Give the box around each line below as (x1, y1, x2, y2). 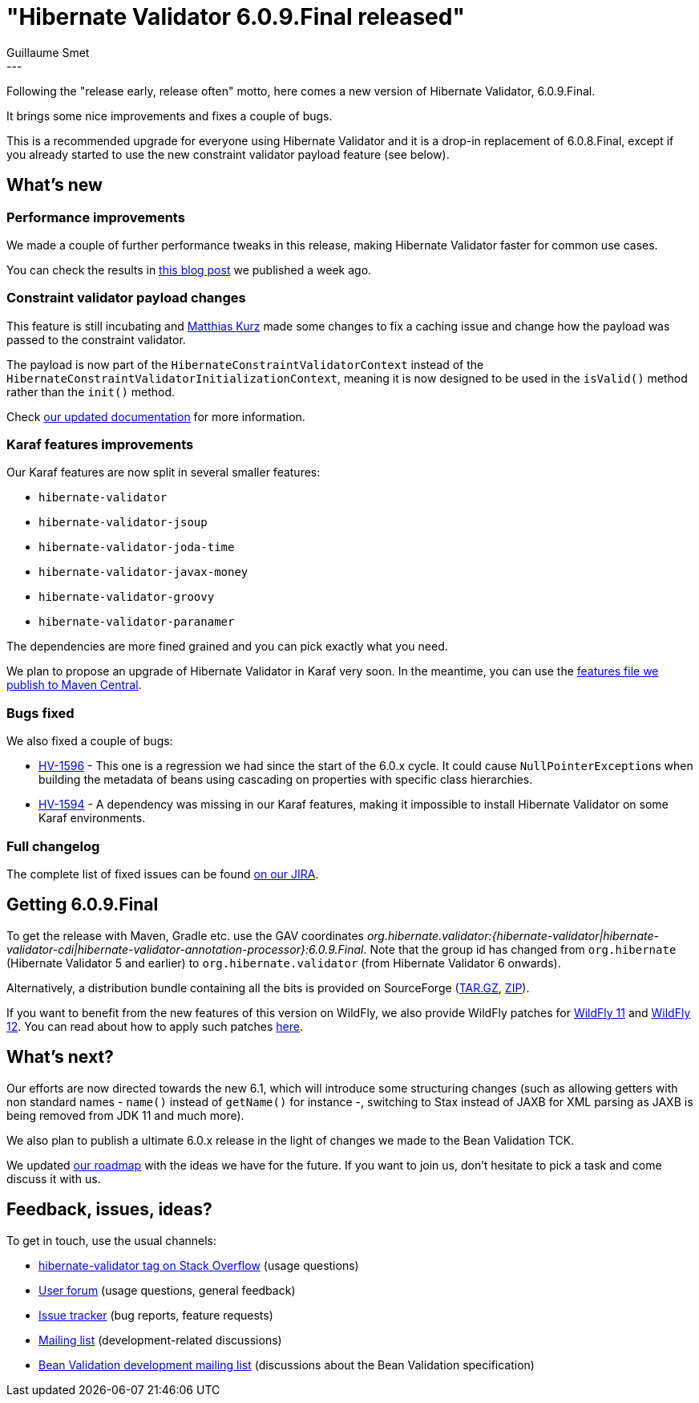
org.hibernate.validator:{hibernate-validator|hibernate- (366, 928, 659, 943)
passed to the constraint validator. (6, 332, 186, 347)
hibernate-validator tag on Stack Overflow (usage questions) (38, 1258, 359, 1272)
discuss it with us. (6, 1171, 101, 1186)
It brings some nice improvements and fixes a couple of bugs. (6, 108, 333, 123)
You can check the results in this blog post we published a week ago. (6, 262, 372, 277)
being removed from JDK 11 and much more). (6, 1108, 244, 1122)
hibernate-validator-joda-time (38, 541, 235, 554)
